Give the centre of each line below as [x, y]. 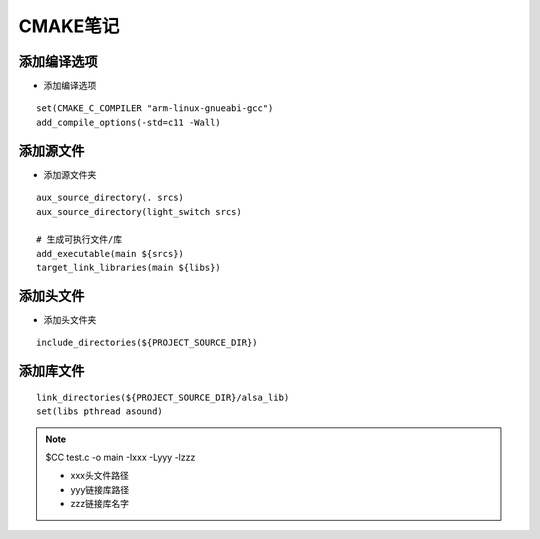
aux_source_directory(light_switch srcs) [139, 211]
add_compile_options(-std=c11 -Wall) [129, 122]
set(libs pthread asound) [100, 411]
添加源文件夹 [70, 174]
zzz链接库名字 [100, 504]
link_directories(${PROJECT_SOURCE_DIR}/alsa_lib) [163, 397]
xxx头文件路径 [99, 476]
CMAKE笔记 [69, 26]
